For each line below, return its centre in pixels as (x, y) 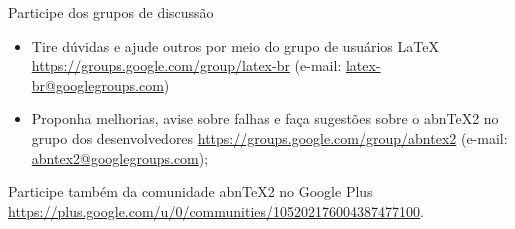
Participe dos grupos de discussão (111, 12)
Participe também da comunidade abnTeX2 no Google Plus (190, 191)
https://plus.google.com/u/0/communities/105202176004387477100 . (216, 210)
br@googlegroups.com (97, 84)
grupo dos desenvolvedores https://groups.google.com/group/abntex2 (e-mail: (269, 137)
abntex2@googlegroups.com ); (120, 157)
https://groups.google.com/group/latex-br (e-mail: (186, 65)
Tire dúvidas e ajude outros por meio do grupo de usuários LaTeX (235, 45)
